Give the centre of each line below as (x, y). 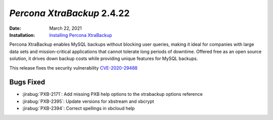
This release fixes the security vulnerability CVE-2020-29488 (73, 68)
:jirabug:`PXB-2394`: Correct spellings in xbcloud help (78, 108)
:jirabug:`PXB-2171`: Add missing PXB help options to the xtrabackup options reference (112, 94)
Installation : (22, 35)
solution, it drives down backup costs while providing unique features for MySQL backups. (104, 58)
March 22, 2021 (65, 28)
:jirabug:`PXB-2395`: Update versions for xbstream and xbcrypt (88, 101)
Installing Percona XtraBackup (81, 35)
